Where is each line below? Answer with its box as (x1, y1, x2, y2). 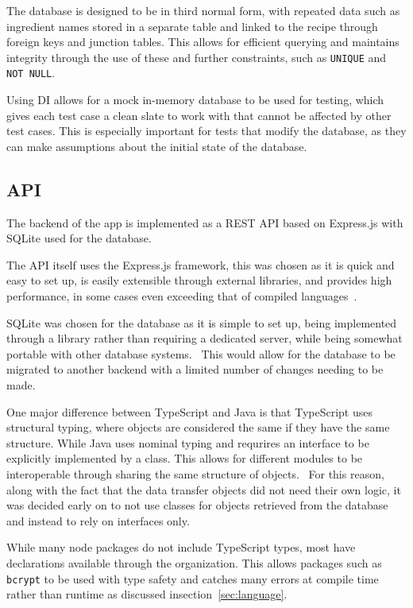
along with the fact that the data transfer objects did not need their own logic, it (6, 481, 401, 498)
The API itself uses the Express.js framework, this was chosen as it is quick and (6, 256, 395, 273)
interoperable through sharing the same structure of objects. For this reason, (6, 465, 384, 482)
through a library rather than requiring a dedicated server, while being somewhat (6, 330, 403, 347)
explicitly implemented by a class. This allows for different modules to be (6, 450, 363, 467)
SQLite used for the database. (6, 230, 152, 246)
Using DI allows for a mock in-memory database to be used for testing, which (6, 91, 384, 108)
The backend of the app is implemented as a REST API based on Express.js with (6, 214, 403, 230)
